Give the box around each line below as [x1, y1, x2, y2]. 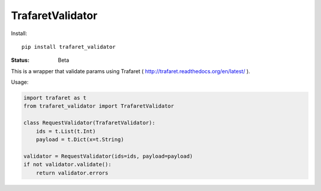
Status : [11, 57, 30, 64]
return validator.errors [36, 170, 109, 176]
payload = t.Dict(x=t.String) [36, 136, 124, 143]
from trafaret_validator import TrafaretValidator [23, 103, 175, 109]
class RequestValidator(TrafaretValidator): [23, 120, 156, 126]
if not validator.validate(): [23, 161, 112, 168]
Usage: [11, 79, 29, 86]
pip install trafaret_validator [21, 43, 116, 50]
